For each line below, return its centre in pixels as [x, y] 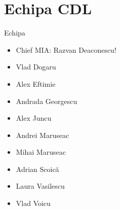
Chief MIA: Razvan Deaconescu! [66, 49]
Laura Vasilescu [40, 186]
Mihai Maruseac [41, 152]
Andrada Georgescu [47, 101]
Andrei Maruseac [43, 135]
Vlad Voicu [33, 203]
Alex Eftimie [36, 83]
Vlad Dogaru [36, 67]
